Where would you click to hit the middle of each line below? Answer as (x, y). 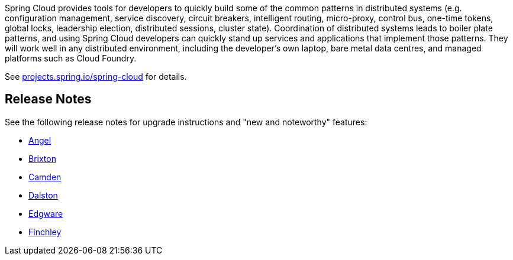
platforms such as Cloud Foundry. (71, 58)
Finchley (45, 232)
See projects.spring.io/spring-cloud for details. (96, 77)
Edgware (46, 213)
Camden (45, 177)
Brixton (42, 158)
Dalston (43, 195)
